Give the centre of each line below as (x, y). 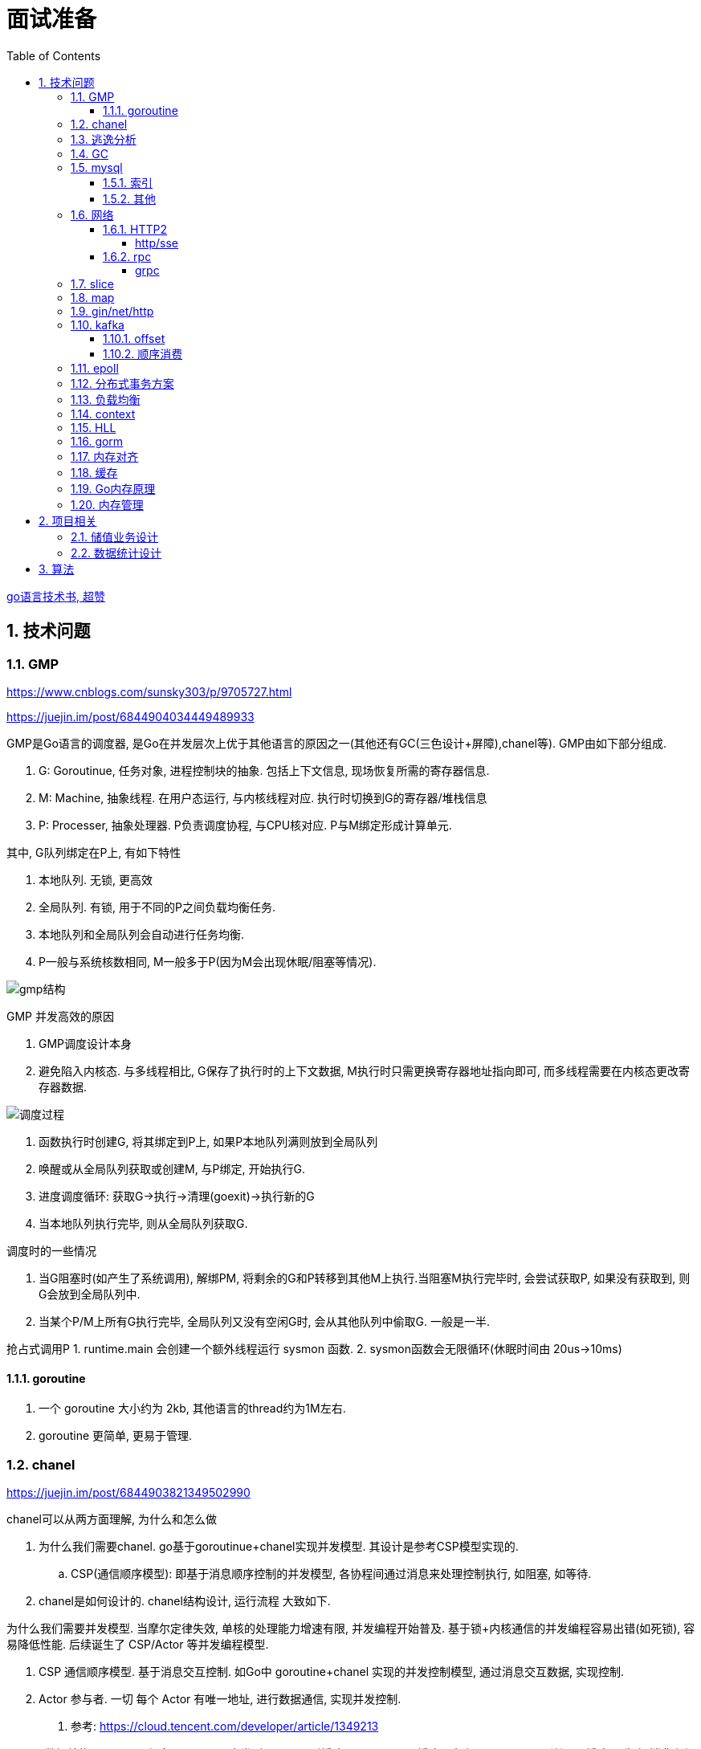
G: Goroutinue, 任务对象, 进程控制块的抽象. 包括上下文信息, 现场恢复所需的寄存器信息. (264, 770)
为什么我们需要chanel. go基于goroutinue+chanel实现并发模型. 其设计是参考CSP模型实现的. (279, 1546)
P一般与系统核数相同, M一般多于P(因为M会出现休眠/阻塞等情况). (208, 961)
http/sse (157, 243)
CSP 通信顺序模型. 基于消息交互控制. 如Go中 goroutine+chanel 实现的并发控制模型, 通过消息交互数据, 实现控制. (332, 1671)
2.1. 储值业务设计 (115, 536)
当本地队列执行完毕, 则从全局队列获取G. (143, 1223)
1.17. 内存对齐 (105, 456)
